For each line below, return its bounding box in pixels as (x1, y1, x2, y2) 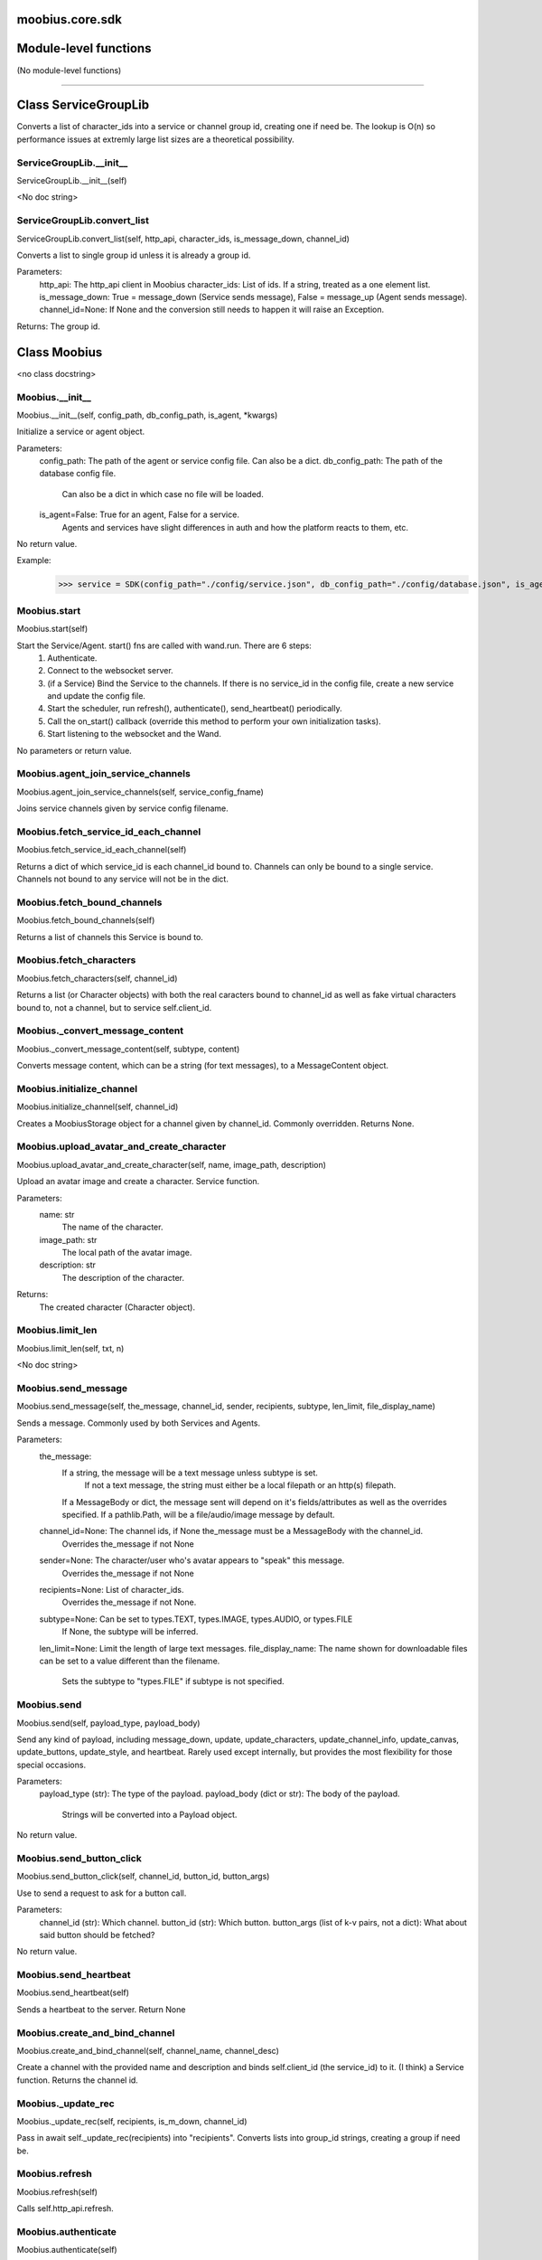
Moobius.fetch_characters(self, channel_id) (16, 973, 178, 984)
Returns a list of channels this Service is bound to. (16, 931, 203, 942)
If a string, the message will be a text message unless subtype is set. (61, 1467, 318, 1478)
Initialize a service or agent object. (16, 426, 145, 438)
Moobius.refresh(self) (16, 2186, 98, 2197)
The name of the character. (61, 1221, 164, 1233)
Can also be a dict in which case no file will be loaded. (61, 488, 264, 499)
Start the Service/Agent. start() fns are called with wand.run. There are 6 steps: (16, 640, 312, 651)
